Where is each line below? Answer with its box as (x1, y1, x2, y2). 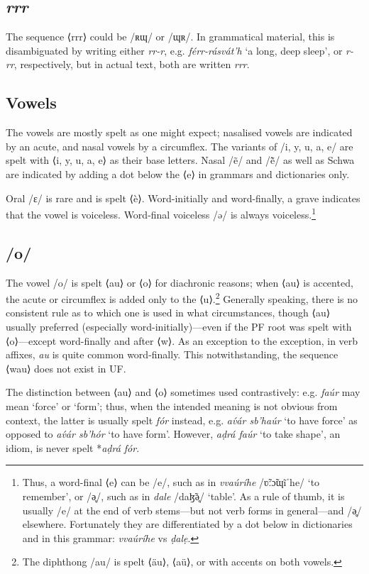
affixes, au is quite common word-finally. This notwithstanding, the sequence (6, 347, 338, 362)
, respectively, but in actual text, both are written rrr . (13, 57, 250, 72)
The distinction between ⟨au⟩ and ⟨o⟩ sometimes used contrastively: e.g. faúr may (6, 385, 360, 399)
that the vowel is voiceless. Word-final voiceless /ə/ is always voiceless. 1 (6, 205, 316, 221)
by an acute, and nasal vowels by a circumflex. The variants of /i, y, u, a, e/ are (6, 138, 353, 153)
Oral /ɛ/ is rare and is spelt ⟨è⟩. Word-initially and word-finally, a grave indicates (6, 190, 360, 205)
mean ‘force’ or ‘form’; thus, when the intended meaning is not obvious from (6, 399, 338, 414)
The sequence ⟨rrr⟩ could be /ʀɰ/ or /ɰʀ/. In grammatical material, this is (6, 29, 335, 44)
